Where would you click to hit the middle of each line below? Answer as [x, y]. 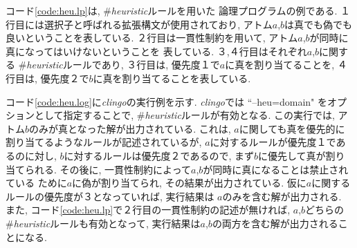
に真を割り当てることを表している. [172, 78]
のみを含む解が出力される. [282, 196]
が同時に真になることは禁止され [276, 169]
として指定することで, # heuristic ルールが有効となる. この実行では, [184, 115]
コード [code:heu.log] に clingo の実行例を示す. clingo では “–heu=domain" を [166, 101]
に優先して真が [292, 155]
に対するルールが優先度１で [273, 142]
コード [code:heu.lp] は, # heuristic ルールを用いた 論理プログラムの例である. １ [178, 10]
